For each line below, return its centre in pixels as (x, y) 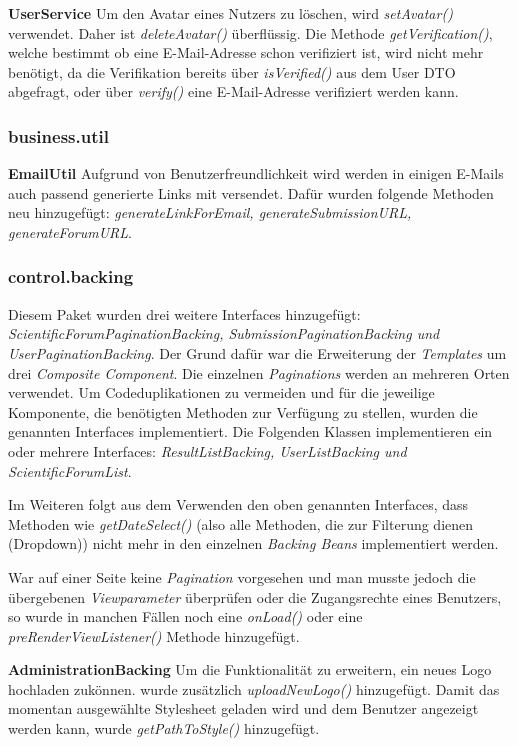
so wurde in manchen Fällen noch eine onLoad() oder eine (185, 616)
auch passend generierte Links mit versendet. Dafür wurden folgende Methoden (251, 192)
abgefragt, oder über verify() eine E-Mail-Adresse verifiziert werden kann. (233, 91)
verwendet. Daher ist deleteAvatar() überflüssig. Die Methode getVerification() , (250, 32)
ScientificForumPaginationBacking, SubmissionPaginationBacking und (224, 333)
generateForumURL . (70, 231)
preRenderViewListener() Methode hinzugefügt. (154, 635)
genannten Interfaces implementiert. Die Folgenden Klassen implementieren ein (250, 431)
